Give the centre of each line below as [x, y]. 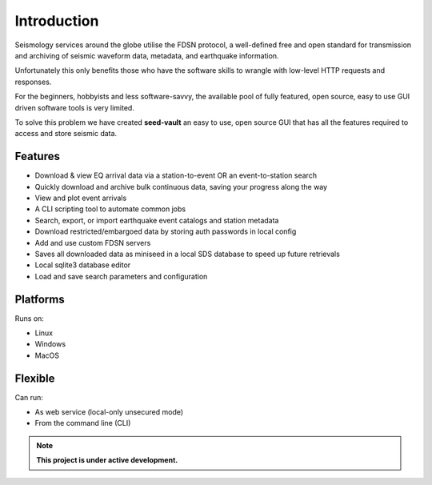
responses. [33, 82]
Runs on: [29, 318]
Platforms [40, 299]
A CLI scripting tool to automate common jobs [110, 209]
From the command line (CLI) [83, 423]
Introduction [57, 21]
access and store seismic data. [66, 134]
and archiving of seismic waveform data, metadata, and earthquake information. [147, 55]
